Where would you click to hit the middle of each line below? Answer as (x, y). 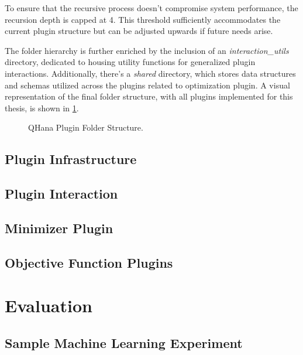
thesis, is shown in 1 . (42, 107)
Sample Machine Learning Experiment (124, 342)
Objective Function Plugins (89, 262)
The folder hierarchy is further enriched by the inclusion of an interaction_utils (147, 50)
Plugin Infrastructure (71, 159)
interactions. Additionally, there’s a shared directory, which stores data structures (150, 73)
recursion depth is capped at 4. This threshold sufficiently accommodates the (143, 19)
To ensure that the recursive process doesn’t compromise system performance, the (151, 8)
